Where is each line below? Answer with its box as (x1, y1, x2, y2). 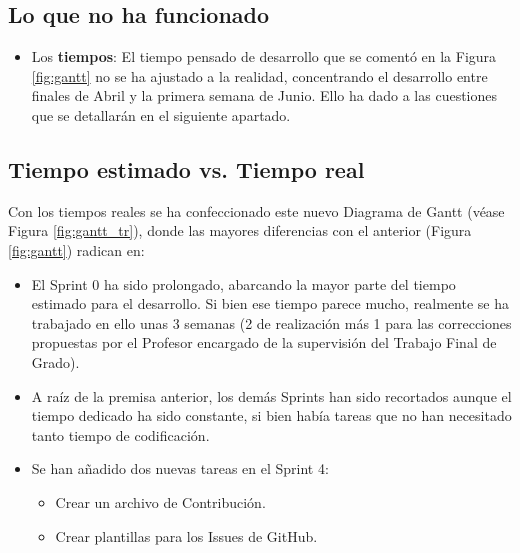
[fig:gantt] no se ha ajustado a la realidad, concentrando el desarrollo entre (31, 65, 488, 86)
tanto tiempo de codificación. (31, 424, 210, 445)
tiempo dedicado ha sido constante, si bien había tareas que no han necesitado (31, 405, 512, 426)
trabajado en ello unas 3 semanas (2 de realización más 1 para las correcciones (31, 312, 512, 333)
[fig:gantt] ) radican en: (8, 239, 145, 260)
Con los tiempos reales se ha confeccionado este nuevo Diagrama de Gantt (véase (8, 200, 505, 221)
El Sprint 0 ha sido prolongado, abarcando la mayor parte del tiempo (31, 273, 456, 294)
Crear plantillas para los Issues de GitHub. (55, 525, 318, 546)
